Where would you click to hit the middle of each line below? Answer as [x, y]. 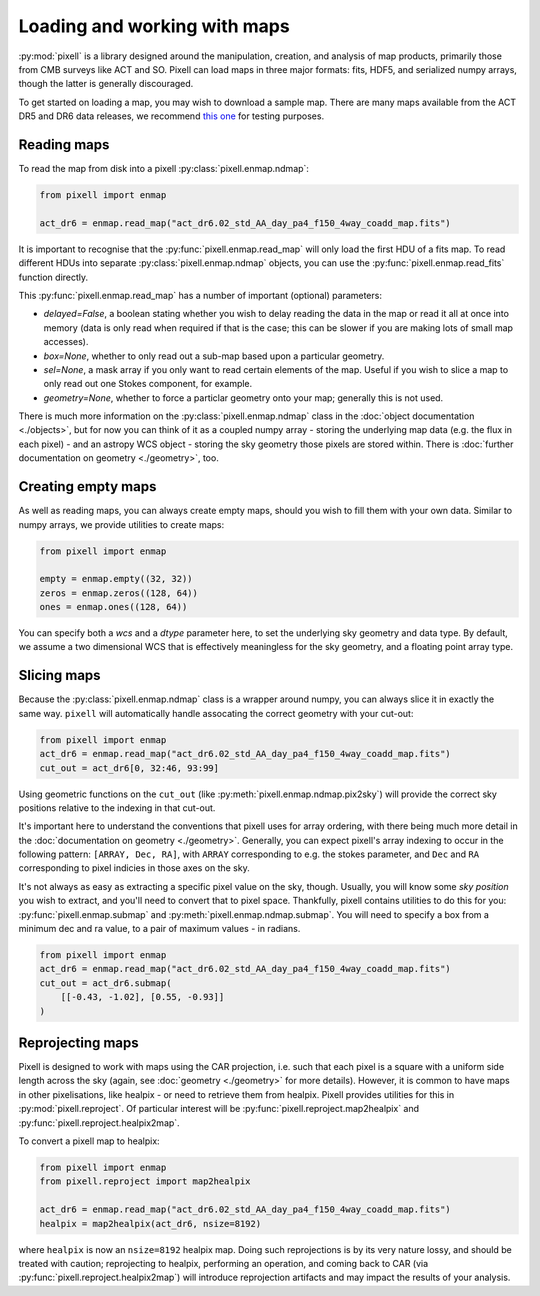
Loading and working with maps [154, 26]
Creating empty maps [87, 486]
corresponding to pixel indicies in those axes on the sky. [134, 868]
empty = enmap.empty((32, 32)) [116, 579]
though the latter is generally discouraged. [106, 84]
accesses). [66, 342]
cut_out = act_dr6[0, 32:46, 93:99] [129, 768]
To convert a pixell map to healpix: [89, 1141]
